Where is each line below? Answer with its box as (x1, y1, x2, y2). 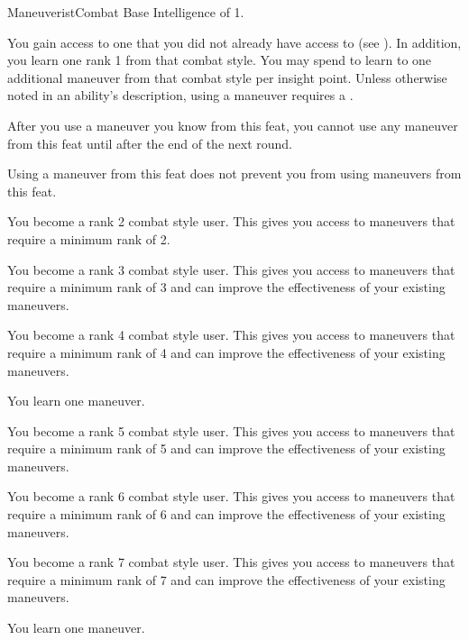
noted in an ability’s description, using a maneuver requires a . (7, 86, 354, 105)
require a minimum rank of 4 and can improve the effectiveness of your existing (7, 343, 446, 361)
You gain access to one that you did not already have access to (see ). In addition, (7, 32, 462, 51)
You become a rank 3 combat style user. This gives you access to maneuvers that (7, 260, 455, 279)
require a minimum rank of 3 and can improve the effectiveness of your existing (7, 278, 446, 297)
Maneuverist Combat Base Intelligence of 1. (7, 3, 244, 21)
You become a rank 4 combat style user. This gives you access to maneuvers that (7, 325, 455, 344)
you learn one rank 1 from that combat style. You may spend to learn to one (7, 50, 432, 69)
